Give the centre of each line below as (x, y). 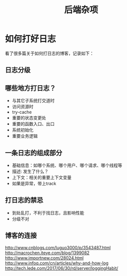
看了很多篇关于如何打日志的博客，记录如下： (49, 53)
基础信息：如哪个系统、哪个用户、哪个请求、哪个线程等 (67, 165)
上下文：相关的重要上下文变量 (42, 177)
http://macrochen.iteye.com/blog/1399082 (47, 253)
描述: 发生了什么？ (30, 171)
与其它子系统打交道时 (33, 101)
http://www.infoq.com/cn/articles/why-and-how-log (57, 263)
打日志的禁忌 (24, 200)
